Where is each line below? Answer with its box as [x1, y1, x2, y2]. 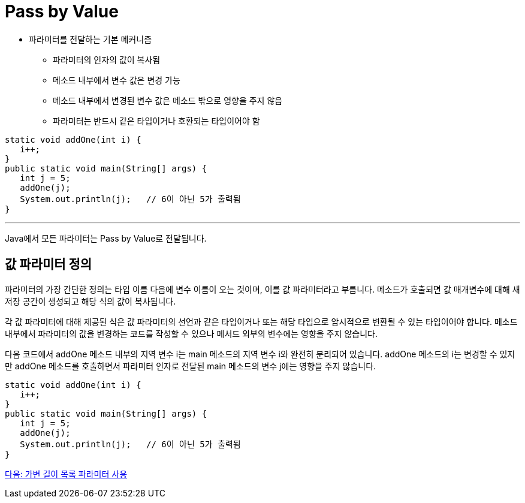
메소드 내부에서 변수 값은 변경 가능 [53, 74, 180, 85]
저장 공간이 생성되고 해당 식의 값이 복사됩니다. [5, 296, 176, 306]
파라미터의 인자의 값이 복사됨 [53, 54, 161, 65]
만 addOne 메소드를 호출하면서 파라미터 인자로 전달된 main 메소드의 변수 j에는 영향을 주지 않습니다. [5, 360, 376, 371]
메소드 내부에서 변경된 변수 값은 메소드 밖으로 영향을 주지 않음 [53, 95, 283, 106]
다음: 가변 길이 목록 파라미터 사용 [5, 468, 128, 479]
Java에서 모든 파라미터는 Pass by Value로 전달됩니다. [5, 233, 207, 243]
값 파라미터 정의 [5, 257, 92, 272]
